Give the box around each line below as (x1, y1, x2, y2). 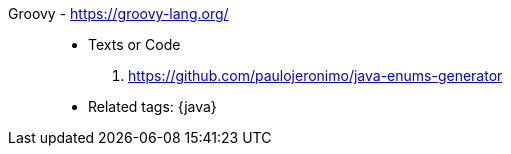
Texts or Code (88, 36, 181, 53)
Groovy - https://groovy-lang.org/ (8, 5, 229, 22)
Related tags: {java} (88, 98, 217, 115)
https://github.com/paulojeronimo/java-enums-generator (128, 67, 503, 84)
